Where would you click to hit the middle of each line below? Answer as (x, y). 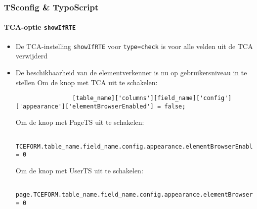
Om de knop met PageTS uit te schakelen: (80, 122)
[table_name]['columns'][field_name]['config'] (152, 98)
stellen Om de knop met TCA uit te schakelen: (86, 82)
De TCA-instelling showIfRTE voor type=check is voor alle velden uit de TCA (134, 46)
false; (175, 106)
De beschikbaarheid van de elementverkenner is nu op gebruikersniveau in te (131, 72)
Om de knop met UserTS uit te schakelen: (79, 171)
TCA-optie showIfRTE (40, 27)
